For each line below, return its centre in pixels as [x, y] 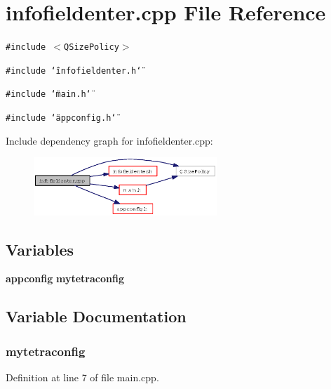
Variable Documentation [96, 316]
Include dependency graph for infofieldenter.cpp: [109, 140]
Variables [40, 249]
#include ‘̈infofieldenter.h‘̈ [74, 71]
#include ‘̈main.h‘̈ [48, 94]
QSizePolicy [92, 47]
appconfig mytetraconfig [65, 278]
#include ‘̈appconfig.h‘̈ [61, 118]
